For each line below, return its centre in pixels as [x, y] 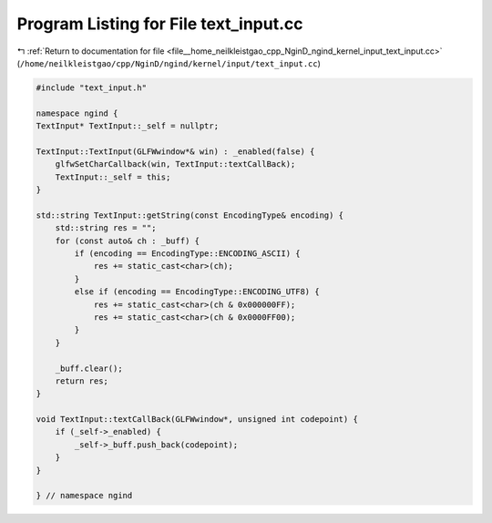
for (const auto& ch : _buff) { [128, 241]
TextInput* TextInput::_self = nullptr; [127, 126]
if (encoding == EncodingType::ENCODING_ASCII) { [187, 254]
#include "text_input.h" [92, 87]
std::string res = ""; [106, 228]
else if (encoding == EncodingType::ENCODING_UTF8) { [197, 292]
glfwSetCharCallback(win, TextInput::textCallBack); [175, 164]
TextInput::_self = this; [113, 177]
